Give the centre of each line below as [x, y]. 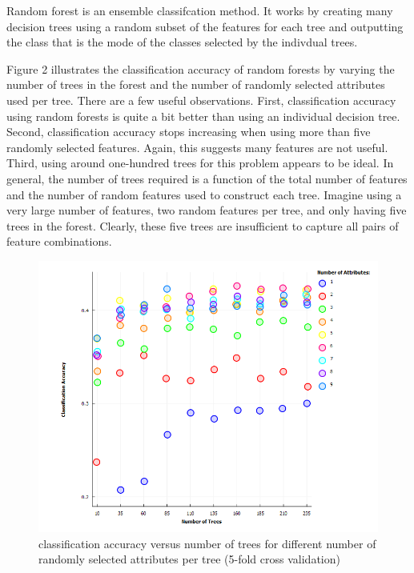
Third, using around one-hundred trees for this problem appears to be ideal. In [200, 163]
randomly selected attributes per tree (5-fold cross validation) [189, 559]
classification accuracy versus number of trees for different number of [207, 543]
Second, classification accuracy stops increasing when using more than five [189, 132]
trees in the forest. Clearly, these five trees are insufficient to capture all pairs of [203, 225]
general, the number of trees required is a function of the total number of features [207, 178]
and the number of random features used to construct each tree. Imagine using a [204, 194]
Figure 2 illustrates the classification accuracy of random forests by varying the [201, 68]
